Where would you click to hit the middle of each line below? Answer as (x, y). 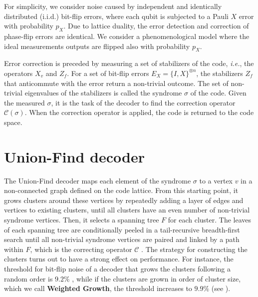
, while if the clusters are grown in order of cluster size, (156, 278)
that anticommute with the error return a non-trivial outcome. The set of (116, 83)
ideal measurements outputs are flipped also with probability (97, 46)
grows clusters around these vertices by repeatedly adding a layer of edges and (124, 200)
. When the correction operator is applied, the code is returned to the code (139, 112)
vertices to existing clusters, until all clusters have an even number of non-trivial (127, 210)
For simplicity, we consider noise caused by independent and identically (113, 6)
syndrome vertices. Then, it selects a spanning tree (82, 220)
